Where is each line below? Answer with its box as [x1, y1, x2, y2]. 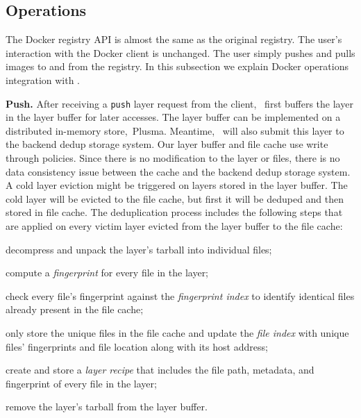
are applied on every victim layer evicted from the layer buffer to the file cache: [6, 218, 343, 233]
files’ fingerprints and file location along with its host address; [6, 339, 268, 353]
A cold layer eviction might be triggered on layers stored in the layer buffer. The [6, 178, 348, 192]
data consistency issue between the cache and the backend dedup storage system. [6, 164, 351, 178]
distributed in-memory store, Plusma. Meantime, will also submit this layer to [6, 123, 344, 137]
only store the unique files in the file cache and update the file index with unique [6, 325, 349, 340]
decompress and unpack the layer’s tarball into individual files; [6, 242, 272, 256]
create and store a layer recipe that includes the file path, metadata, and [6, 362, 314, 377]
